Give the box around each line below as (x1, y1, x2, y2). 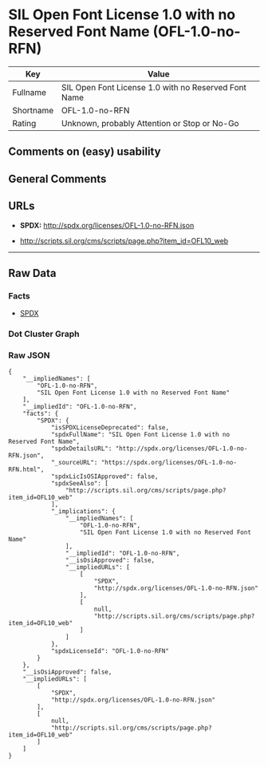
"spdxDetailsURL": (50, 445, 112, 453)
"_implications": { (50, 508, 116, 516)
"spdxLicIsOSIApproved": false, (50, 472, 159, 480)
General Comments (8, 172, 107, 185)
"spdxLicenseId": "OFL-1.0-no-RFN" (50, 647, 170, 655)
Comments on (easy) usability (8, 145, 161, 159)
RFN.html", (8, 465, 45, 474)
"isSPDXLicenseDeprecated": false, (50, 424, 170, 432)
